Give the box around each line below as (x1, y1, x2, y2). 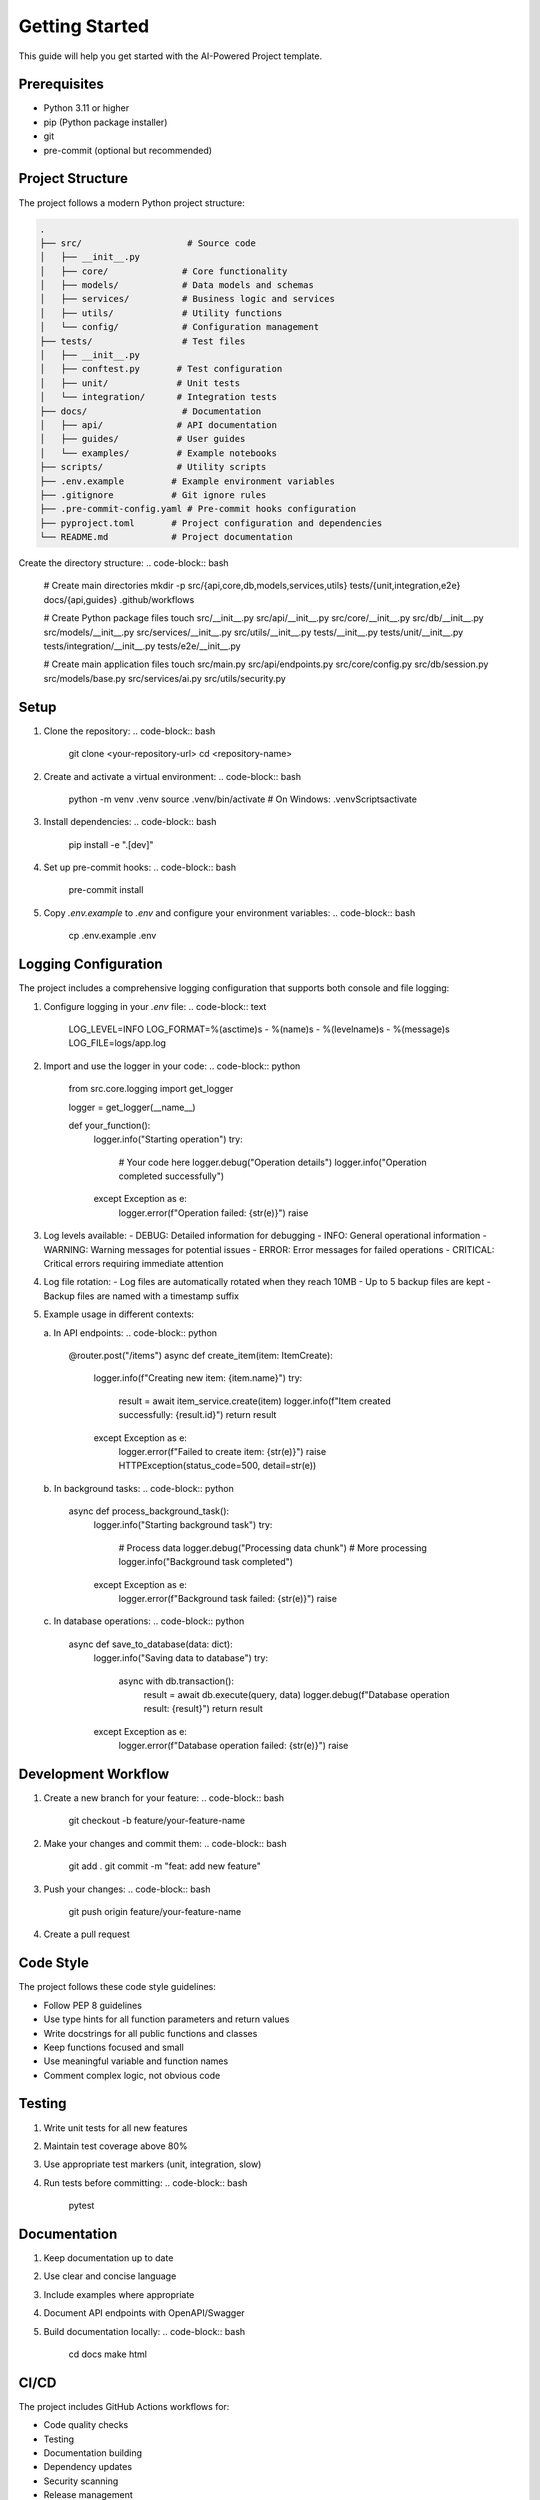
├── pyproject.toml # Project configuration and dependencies (39, 517, 383, 529)
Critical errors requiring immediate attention (43, 1258, 224, 1270)
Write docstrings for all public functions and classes (43, 2027, 258, 2039)
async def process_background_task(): (68, 1505, 230, 1517)
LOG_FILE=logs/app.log (68, 1037, 167, 1049)
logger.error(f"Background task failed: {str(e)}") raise (118, 1593, 337, 1605)
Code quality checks (43, 2419, 129, 2431)
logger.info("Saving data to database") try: (93, 1652, 269, 1664)
